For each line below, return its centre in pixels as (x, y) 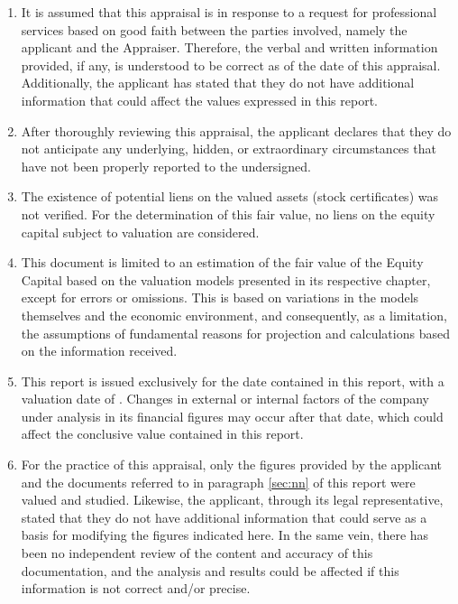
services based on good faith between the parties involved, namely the (214, 29)
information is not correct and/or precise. (136, 588)
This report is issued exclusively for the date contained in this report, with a (233, 381)
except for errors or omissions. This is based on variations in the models (220, 297)
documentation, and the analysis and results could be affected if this (210, 570)
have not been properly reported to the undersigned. (166, 166)
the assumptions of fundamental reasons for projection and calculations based (235, 333)
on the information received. (99, 351)
